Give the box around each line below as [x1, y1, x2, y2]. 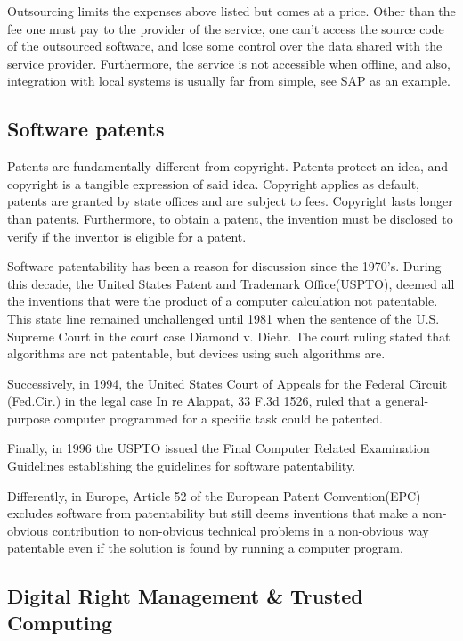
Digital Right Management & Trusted [7, 582, 363, 610]
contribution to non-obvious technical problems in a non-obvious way [52, 521, 429, 539]
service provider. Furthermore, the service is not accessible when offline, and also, [7, 53, 451, 72]
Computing [7, 608, 113, 636]
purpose [7, 408, 50, 427]
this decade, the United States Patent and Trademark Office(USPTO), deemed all [7, 274, 455, 292]
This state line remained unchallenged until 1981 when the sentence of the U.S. [7, 308, 440, 327]
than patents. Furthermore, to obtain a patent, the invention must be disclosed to [7, 209, 453, 227]
